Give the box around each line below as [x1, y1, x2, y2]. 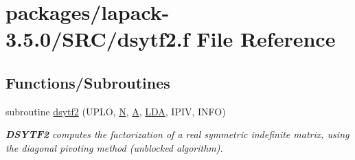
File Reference [196, 25, 336, 53]
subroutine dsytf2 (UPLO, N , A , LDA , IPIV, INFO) [5, 104, 226, 118]
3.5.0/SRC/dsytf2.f [5, 25, 190, 53]
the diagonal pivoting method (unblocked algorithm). [5, 140, 223, 155]
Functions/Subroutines [5, 71, 170, 93]
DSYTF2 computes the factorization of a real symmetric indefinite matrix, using [5, 127, 350, 141]
